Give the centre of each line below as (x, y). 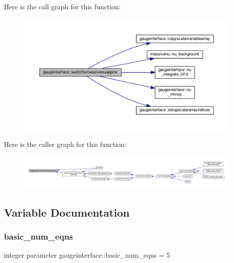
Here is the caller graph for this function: (65, 144)
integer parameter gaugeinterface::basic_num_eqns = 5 (87, 254)
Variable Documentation (67, 212)
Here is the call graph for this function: (62, 6)
